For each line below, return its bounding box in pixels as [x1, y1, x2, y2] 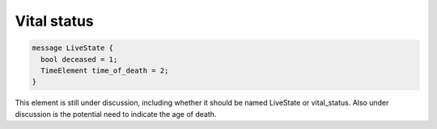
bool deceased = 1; [40, 55, 118, 64]
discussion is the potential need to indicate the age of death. [15, 109, 217, 119]
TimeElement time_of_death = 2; [40, 65, 169, 75]
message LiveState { [32, 44, 113, 52]
